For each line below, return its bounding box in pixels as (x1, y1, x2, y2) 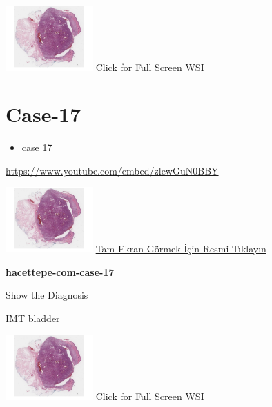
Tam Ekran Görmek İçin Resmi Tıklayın (95, 241, 266, 255)
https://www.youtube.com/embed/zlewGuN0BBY (6, 163, 219, 177)
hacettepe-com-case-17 (6, 264, 115, 279)
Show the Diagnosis (6, 288, 88, 302)
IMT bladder (6, 310, 60, 325)
